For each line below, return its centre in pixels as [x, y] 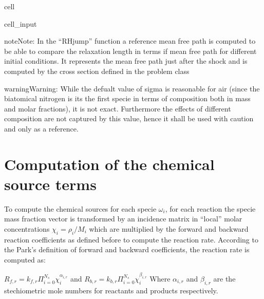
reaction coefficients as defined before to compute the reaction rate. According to [131, 239]
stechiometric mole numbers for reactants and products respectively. [111, 290]
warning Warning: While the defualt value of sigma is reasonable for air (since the [132, 88]
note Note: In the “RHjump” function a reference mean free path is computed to [130, 41]
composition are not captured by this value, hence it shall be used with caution [129, 118]
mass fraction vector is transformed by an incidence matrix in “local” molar [123, 219]
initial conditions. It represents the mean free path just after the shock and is [126, 61]
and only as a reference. [41, 128]
